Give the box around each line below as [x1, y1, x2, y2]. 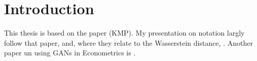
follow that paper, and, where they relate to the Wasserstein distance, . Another [4, 37, 253, 48]
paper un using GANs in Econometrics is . [4, 47, 136, 58]
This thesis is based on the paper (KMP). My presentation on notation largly [4, 27, 245, 38]
